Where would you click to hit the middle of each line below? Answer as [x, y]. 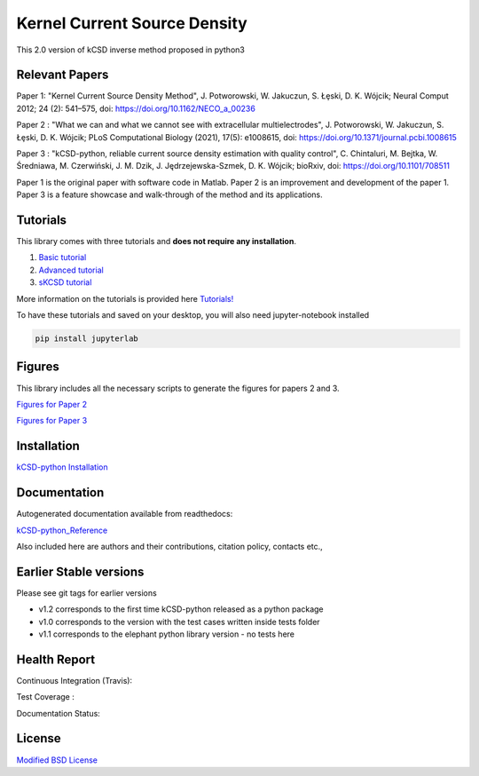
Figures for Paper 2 [52, 404]
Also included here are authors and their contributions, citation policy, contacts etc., [169, 546]
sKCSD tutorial [65, 282]
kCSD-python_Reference [62, 530]
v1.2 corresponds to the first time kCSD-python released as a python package [181, 609]
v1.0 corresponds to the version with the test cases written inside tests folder [179, 622]
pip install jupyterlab [87, 339]
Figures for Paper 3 [52, 421]
